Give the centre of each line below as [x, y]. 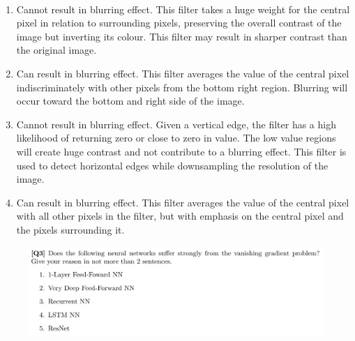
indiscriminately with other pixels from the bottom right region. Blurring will [182, 87]
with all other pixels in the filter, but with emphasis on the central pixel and [180, 216]
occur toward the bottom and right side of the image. [130, 101]
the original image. [56, 50]
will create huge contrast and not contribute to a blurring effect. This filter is [181, 151]
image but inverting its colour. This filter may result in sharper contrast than [182, 36]
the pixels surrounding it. [70, 229]
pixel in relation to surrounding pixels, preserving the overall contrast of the [179, 23]
